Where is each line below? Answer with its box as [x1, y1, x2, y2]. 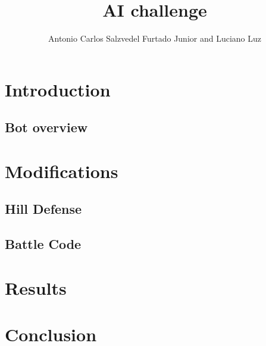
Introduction [5, 77, 111, 101]
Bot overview [5, 118, 88, 136]
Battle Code [5, 235, 82, 253]
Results [5, 275, 67, 300]
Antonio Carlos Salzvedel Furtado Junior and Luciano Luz [48, 32, 262, 45]
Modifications [5, 158, 118, 183]
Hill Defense [5, 200, 82, 218]
